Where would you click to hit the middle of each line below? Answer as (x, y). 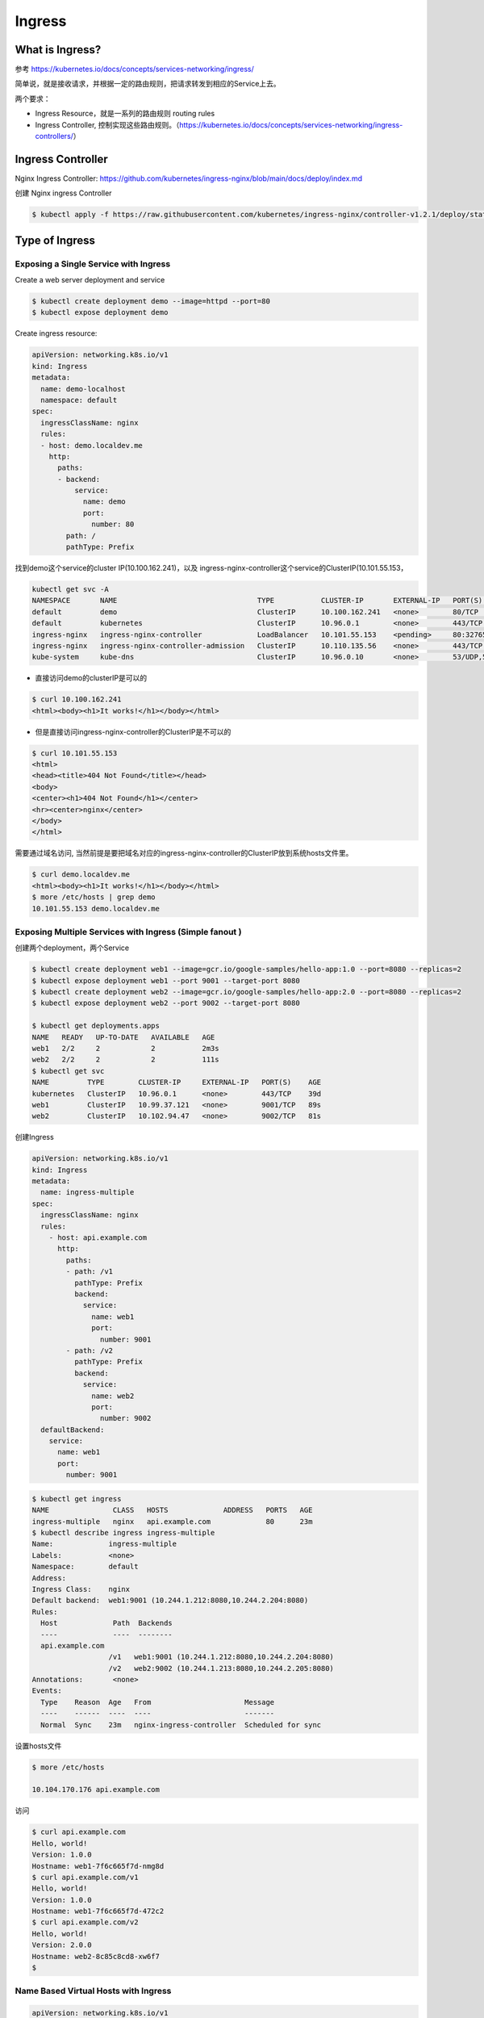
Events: (47, 1691)
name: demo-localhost (83, 389)
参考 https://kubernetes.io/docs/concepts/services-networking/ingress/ (134, 69)
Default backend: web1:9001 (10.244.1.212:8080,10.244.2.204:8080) (170, 1601)
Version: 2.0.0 (62, 1945)
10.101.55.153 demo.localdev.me (96, 909)
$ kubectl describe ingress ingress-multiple (123, 1532)
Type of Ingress (55, 240)
